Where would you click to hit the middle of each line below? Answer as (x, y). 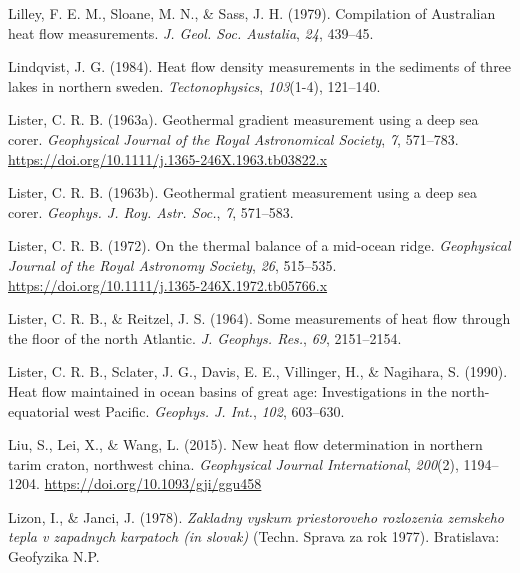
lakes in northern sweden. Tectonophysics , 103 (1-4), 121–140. (194, 85)
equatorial (39, 410)
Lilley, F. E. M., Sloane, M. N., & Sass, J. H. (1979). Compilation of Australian (252, 13)
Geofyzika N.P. (54, 556)
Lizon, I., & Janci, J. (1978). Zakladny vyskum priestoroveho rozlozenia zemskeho (256, 516)
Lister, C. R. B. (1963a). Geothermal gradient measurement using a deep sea (243, 119)
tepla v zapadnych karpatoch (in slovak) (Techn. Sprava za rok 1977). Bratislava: (254, 536)
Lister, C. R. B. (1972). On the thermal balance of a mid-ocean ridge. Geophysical (259, 245)
